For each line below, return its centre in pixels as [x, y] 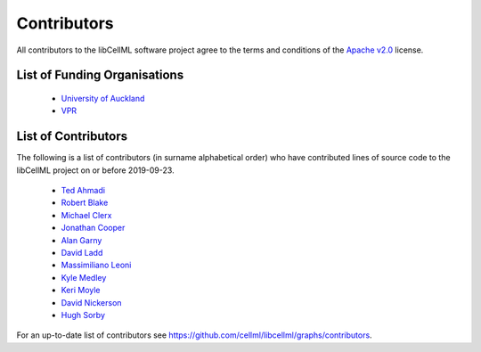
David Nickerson [91, 302]
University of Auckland [103, 98]
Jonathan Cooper [93, 228]
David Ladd [82, 252]
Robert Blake [85, 203]
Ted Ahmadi [83, 191]
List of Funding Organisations [100, 75]
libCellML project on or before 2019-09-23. [95, 170]
